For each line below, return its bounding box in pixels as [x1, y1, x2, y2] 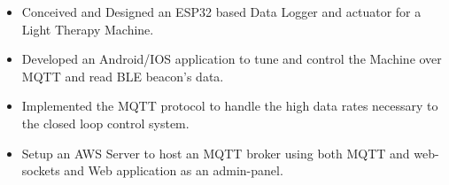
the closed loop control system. [21, 113, 190, 132]
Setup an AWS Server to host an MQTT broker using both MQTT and [21, 143, 410, 162]
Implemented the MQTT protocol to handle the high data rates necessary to [21, 96, 438, 115]
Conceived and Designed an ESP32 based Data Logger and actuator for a [21, 3, 422, 20]
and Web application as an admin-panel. [64, 161, 283, 180]
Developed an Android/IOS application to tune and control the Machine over [21, 50, 442, 68]
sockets [21, 161, 60, 180]
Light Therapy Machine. [21, 19, 154, 38]
